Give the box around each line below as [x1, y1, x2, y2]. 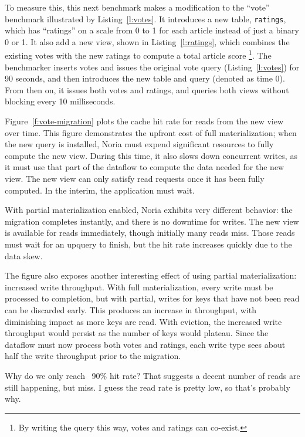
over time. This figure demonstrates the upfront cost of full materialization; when [5, 126, 297, 138]
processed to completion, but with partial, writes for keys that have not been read [5, 292, 300, 304]
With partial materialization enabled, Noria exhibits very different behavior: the [5, 204, 293, 216]
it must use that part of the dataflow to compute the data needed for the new [5, 161, 284, 173]
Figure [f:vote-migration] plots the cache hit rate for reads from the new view [5, 115, 284, 127]
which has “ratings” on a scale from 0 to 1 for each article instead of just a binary [5, 24, 299, 36]
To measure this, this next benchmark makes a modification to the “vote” [5, 1, 270, 13]
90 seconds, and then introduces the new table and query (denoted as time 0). [5, 72, 285, 84]
